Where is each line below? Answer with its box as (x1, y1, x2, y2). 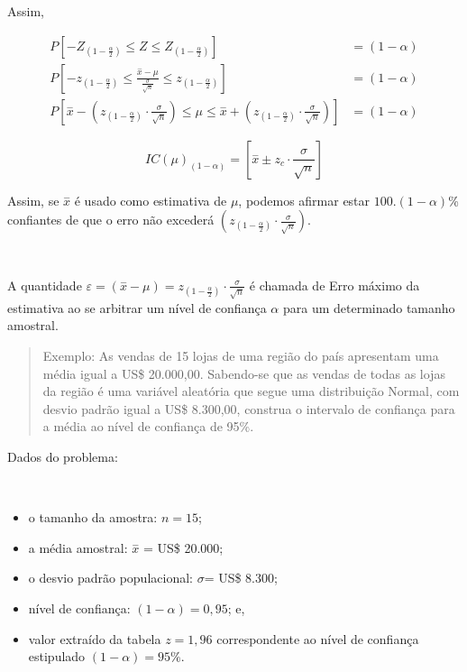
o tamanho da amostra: (28, 508, 158, 527)
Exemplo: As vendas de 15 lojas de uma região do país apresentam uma (42, 346, 439, 365)
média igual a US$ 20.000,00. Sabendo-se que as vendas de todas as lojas (42, 364, 445, 382)
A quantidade (7, 275, 82, 294)
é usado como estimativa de (74, 190, 227, 209)
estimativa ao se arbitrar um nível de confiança (7, 298, 267, 317)
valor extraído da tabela (28, 629, 161, 648)
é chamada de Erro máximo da (249, 275, 420, 294)
